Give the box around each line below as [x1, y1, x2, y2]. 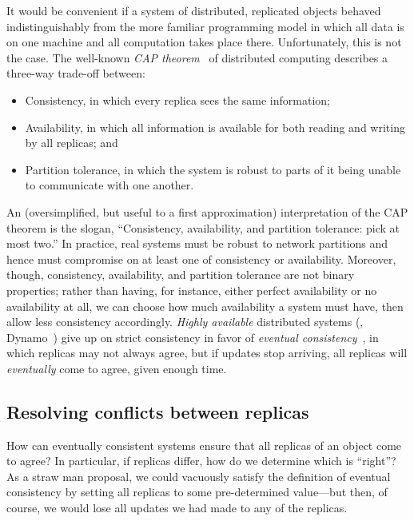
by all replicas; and [25, 134, 118, 151]
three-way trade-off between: [6, 65, 145, 82]
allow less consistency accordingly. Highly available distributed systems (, [6, 313, 364, 330]
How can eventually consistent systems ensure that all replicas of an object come [6, 436, 402, 453]
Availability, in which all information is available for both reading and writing [25, 118, 405, 135]
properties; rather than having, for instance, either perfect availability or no [6, 281, 377, 298]
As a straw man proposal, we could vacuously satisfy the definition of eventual [6, 467, 391, 484]
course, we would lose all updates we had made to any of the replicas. [6, 499, 348, 516]
